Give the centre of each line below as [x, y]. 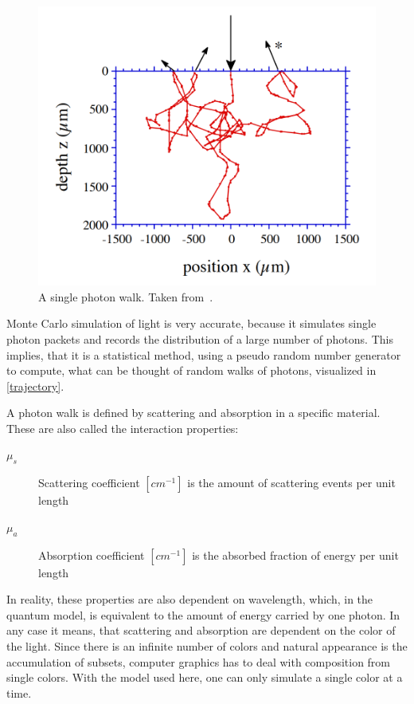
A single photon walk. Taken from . [126, 296]
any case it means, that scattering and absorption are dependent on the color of [201, 630]
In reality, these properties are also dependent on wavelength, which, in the [190, 599]
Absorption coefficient [92, 555]
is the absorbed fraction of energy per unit [295, 555]
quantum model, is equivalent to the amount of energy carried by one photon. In [203, 614]
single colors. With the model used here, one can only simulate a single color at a [205, 677]
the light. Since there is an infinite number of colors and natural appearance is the [207, 646]
